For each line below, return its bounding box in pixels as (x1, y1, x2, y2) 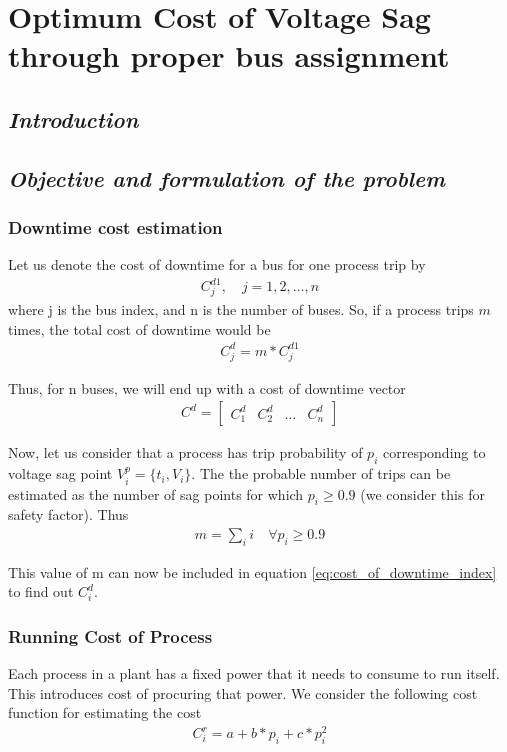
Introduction (8, 103, 139, 134)
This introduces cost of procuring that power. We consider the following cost (8, 682, 478, 703)
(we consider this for (360, 483, 485, 504)
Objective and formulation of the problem (8, 162, 446, 193)
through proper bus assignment (8, 35, 450, 76)
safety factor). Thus (8, 504, 129, 525)
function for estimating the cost (8, 702, 202, 723)
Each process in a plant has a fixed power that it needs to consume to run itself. (8, 663, 500, 684)
